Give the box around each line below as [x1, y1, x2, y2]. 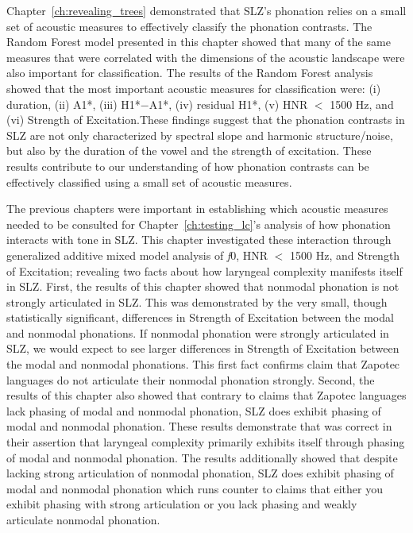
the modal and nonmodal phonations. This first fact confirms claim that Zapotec [6, 356, 400, 373]
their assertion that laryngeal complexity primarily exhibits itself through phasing [6, 434, 405, 450]
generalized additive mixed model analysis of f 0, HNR [6, 246, 268, 263]
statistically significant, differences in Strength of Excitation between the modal [6, 309, 394, 326]
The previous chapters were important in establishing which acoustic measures [6, 200, 388, 217]
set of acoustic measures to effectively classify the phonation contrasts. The [6, 17, 372, 34]
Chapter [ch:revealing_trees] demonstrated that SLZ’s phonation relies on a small [6, 2, 407, 18]
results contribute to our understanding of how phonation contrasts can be [6, 157, 369, 174]
